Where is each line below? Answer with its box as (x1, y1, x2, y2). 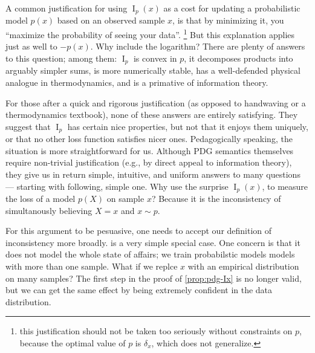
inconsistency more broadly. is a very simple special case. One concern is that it (5, 236, 300, 248)
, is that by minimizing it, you (172, 14, 284, 27)
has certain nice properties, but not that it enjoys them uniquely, (67, 120, 308, 132)
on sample (106, 192, 145, 204)
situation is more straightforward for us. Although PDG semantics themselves (5, 144, 294, 157)
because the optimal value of (19, 336, 126, 349)
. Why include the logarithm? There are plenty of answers (90, 40, 305, 53)
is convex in (133, 51, 177, 64)
